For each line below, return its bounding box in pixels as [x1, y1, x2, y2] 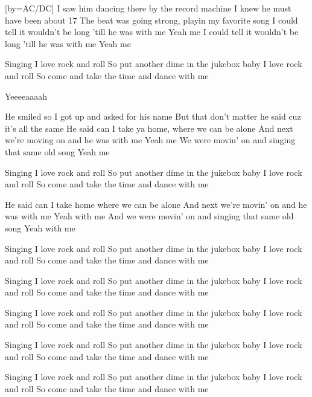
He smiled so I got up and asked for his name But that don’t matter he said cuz [5, 110, 301, 123]
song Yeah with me [5, 221, 75, 234]
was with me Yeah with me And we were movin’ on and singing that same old [5, 210, 294, 222]
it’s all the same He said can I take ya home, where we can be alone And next [5, 121, 293, 134]
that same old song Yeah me [5, 145, 110, 158]
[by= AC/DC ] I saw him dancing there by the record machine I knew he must [5, 2, 291, 14]
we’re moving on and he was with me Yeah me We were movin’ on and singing [5, 134, 296, 146]
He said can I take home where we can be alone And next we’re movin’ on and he [5, 198, 307, 210]
